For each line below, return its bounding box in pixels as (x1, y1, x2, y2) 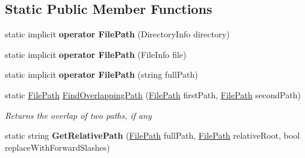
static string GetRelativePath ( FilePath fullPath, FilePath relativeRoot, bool (5, 129, 300, 142)
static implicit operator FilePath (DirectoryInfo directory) (5, 28, 230, 40)
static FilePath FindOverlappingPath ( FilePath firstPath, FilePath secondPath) (5, 88, 301, 101)
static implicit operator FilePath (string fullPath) (5, 68, 198, 81)
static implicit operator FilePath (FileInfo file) (5, 48, 187, 60)
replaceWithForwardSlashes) (5, 141, 110, 153)
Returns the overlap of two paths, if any (5, 109, 152, 121)
